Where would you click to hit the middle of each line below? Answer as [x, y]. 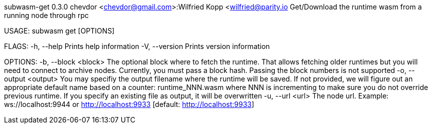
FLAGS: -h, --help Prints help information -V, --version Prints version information [137, 46]
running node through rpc [47, 15]
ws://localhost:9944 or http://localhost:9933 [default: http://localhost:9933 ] [129, 104]
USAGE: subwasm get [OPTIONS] [59, 31]
